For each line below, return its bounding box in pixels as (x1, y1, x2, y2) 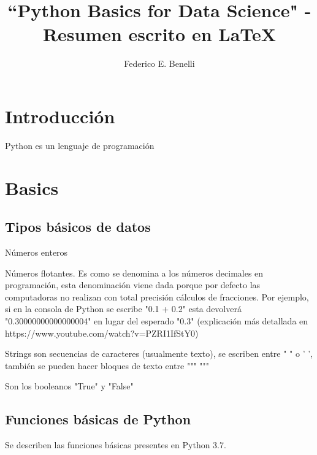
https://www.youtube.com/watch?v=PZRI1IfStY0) (5, 326, 199, 339)
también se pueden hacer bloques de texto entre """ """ (5, 359, 210, 372)
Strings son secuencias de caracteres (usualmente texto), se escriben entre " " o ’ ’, (5, 347, 313, 360)
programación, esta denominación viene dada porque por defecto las (5, 278, 261, 291)
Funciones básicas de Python (5, 410, 191, 429)
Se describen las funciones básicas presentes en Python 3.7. (5, 438, 226, 451)
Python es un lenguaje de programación (5, 139, 155, 151)
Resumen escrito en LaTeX (42, 21, 277, 47)
